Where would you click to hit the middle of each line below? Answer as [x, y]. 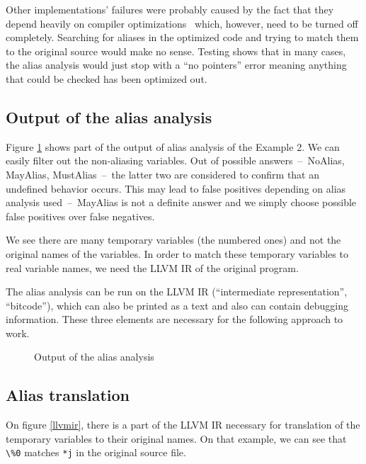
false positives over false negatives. [80, 216]
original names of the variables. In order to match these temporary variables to [177, 253]
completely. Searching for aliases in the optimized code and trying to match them [182, 37]
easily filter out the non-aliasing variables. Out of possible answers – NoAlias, [175, 160]
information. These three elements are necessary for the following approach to [175, 319]
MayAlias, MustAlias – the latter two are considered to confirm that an [163, 174]
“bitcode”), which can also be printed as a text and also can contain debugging [177, 305]
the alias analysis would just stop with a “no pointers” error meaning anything [176, 65]
